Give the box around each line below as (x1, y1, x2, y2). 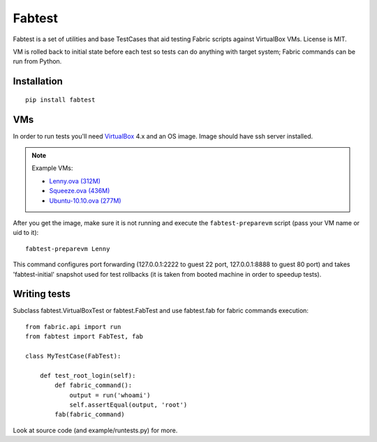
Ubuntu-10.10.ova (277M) (49, 196, 121, 205)
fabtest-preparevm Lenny (25, 245, 110, 252)
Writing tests (13, 288, 71, 300)
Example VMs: (31, 164, 73, 172)
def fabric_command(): (54, 381, 133, 390)
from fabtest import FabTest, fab (25, 333, 143, 341)
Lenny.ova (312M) (49, 176, 101, 185)
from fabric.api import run (25, 323, 121, 330)
